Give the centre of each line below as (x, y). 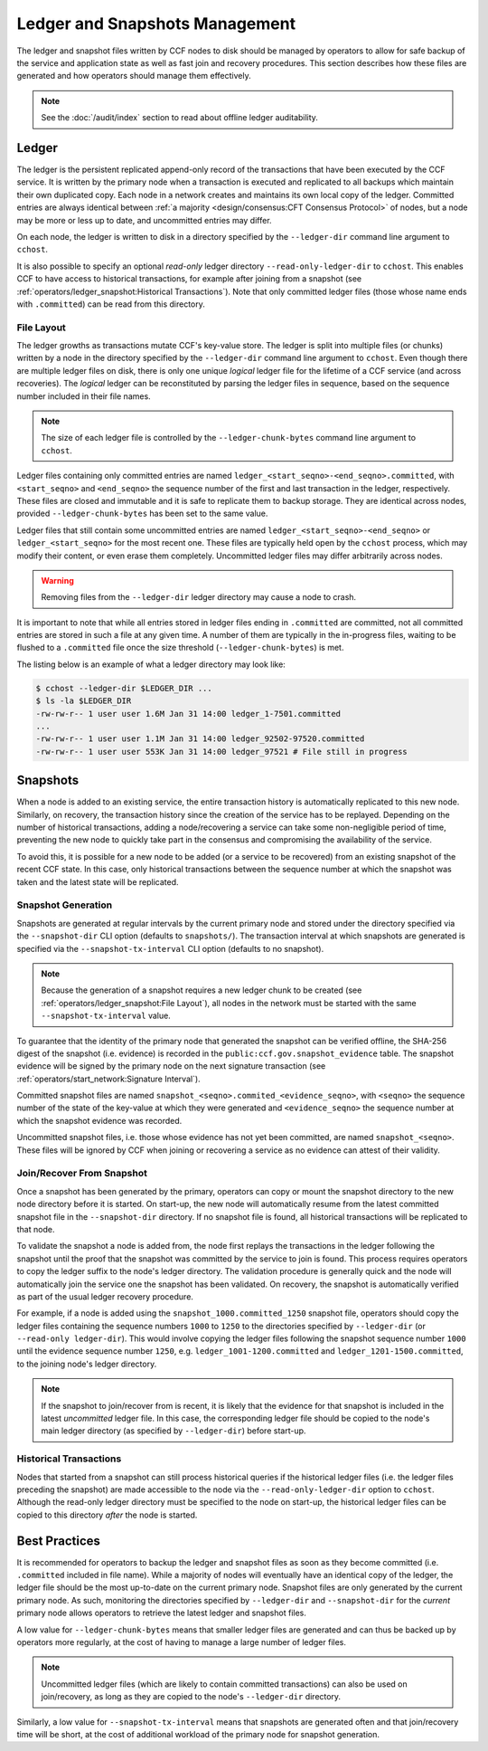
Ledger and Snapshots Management (156, 24)
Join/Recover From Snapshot (82, 1174)
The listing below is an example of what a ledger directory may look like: (151, 664)
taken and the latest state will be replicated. (98, 881)
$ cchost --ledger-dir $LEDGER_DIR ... (124, 688)
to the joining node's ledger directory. (87, 1364)
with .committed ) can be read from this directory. (111, 304)
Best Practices (59, 1541)
